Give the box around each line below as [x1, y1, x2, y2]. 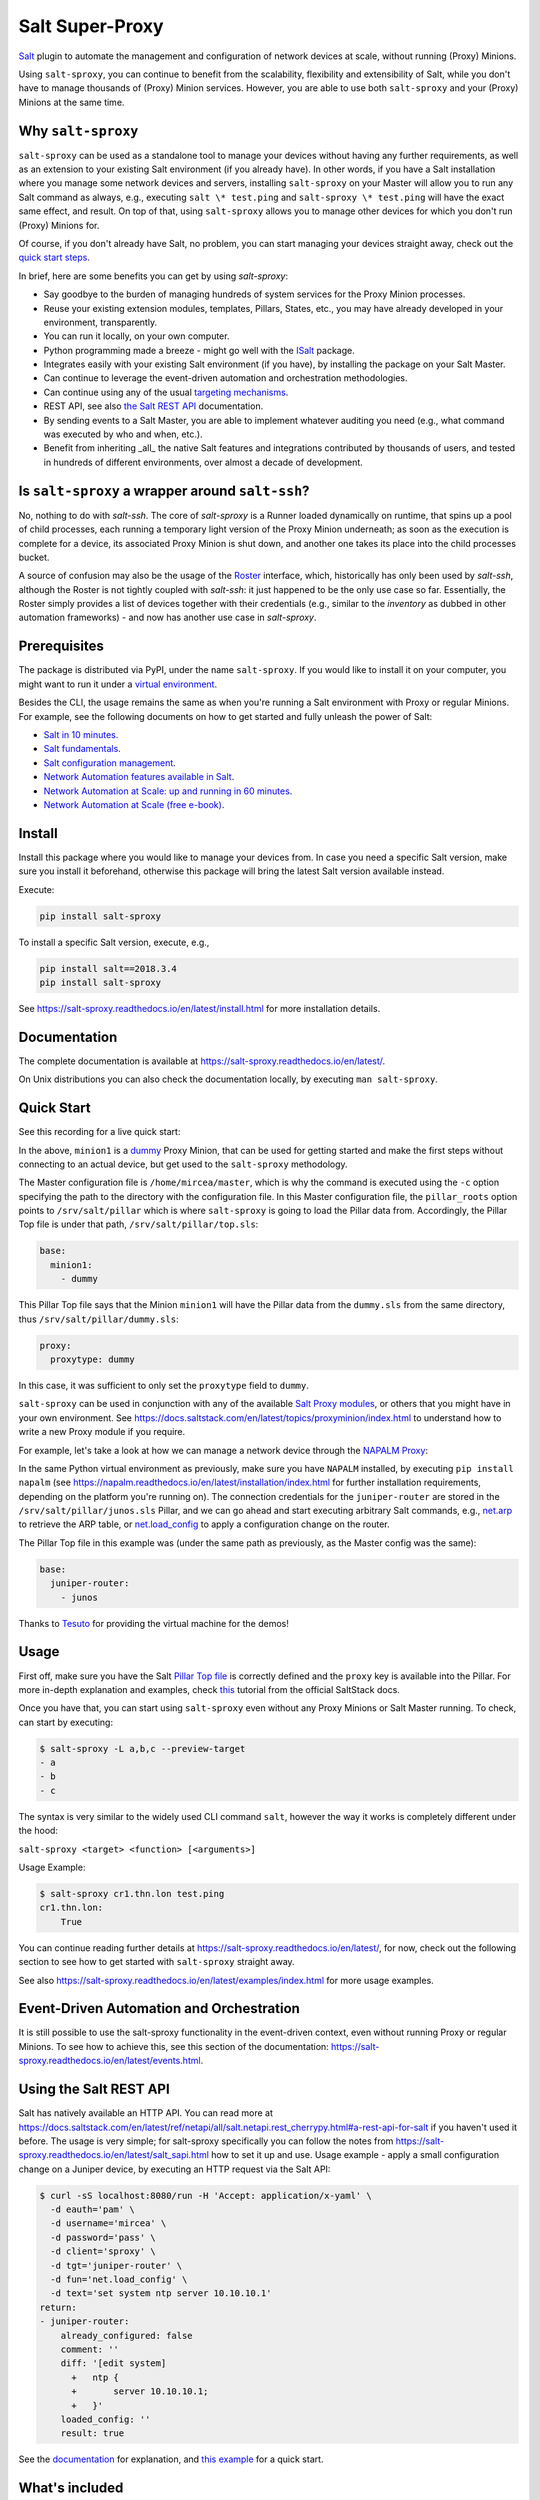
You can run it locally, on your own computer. [43, 330, 230, 342]
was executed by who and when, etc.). [43, 428, 204, 440]
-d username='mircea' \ [50, 2218, 167, 2229]
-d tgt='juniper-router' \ [50, 2260, 183, 2271]
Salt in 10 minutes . [43, 728, 119, 740]
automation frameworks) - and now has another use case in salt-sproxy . [18, 611, 317, 624]
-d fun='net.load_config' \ [50, 2274, 188, 2285]
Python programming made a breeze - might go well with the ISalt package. [43, 344, 355, 356]
